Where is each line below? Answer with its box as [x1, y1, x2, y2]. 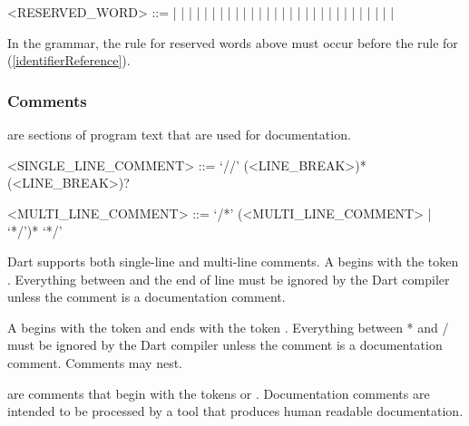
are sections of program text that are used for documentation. [7, 125, 351, 143]
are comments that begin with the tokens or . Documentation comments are [7, 383, 430, 402]
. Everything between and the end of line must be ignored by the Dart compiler [7, 269, 450, 288]
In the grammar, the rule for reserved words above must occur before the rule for [7, 33, 458, 52]
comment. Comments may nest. [7, 353, 182, 372]
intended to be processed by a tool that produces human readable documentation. [7, 402, 464, 421]
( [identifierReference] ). [7, 51, 131, 70]
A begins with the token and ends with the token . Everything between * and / [7, 317, 449, 336]
